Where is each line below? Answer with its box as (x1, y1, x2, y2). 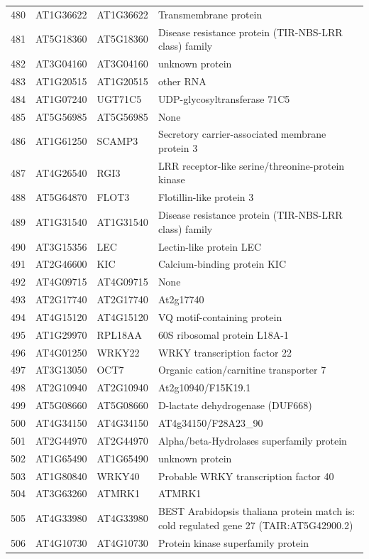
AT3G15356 (35, 239, 87, 254)
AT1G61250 (35, 134, 87, 148)
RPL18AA (97, 327, 143, 342)
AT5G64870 (35, 190, 87, 205)
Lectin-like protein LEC (158, 239, 262, 254)
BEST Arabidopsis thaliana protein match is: (158, 504, 356, 519)
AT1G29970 (35, 327, 87, 342)
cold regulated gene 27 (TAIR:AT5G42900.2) (158, 517, 353, 532)
